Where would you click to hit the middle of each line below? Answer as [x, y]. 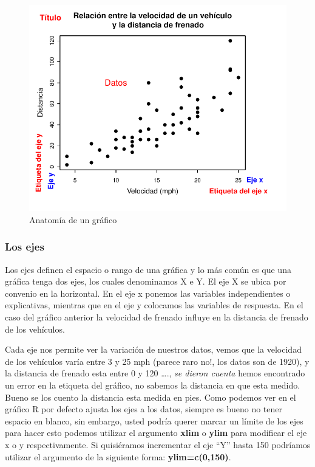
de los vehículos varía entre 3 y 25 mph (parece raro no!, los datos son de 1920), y [157, 361]
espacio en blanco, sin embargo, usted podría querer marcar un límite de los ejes [154, 420]
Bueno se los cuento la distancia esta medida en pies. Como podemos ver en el [151, 397]
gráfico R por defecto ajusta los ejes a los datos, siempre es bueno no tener [144, 409]
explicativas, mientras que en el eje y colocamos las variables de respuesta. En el [154, 305]
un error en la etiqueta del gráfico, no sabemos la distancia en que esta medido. [153, 385]
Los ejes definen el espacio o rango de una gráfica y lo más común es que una [148, 269]
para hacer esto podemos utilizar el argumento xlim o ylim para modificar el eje [156, 433]
